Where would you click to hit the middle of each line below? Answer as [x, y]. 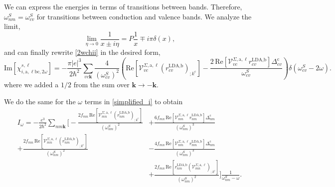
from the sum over [101, 85]
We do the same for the [40, 101]
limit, [12, 26]
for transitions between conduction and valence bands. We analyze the [144, 16]
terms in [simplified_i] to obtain [134, 101]
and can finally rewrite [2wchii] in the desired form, [82, 52]
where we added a [31, 85]
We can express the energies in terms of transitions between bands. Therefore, [123, 6]
